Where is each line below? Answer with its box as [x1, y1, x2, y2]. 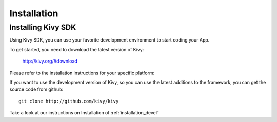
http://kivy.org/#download [22, 58, 78, 64]
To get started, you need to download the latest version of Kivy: [9, 46, 144, 52]
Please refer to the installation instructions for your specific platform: [9, 70, 155, 76]
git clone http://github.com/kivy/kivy [18, 98, 119, 104]
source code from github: [9, 86, 64, 92]
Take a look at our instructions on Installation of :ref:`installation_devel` [9, 110, 159, 116]
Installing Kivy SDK [9, 23, 76, 32]
